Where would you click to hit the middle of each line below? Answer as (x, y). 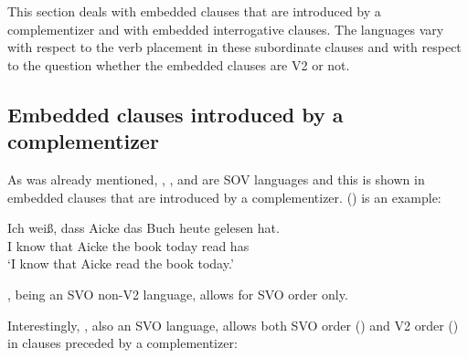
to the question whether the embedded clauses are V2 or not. (179, 64)
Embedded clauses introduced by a (175, 114)
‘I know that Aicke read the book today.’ (121, 263)
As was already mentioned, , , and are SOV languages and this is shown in (216, 179)
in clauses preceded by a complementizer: (122, 343)
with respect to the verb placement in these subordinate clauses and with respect (234, 47)
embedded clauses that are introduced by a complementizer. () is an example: (224, 197)
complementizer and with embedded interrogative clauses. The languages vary (226, 29)
